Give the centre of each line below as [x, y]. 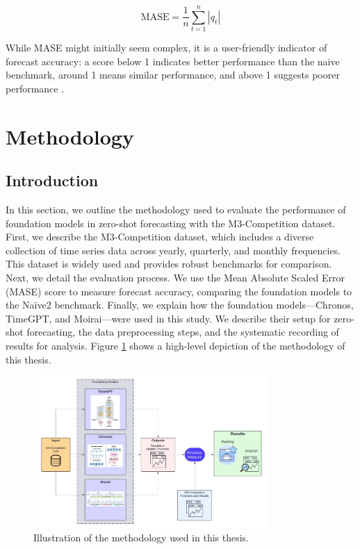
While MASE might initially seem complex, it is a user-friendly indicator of [166, 48]
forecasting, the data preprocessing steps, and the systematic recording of [183, 332]
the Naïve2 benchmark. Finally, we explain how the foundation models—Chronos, [180, 305]
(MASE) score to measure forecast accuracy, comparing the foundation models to [179, 291]
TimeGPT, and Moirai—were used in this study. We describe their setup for [168, 318]
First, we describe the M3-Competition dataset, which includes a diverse [160, 237]
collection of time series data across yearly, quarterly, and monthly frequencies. [173, 250]
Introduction [52, 180]
